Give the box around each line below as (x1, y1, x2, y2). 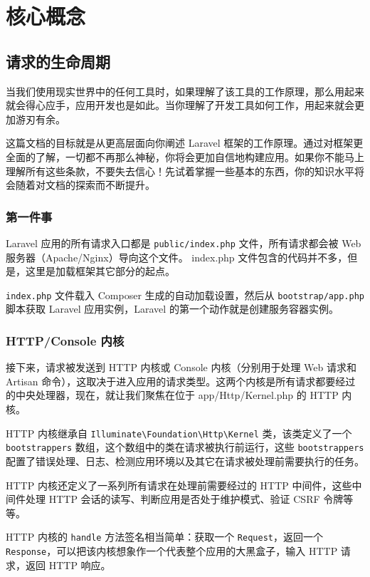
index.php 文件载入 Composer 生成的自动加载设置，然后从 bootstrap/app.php (6, 287, 364, 302)
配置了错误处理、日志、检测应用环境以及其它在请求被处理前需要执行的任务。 (6, 453, 364, 468)
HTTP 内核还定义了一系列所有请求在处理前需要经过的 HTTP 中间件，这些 (6, 477, 352, 492)
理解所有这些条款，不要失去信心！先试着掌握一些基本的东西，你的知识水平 (6, 163, 354, 178)
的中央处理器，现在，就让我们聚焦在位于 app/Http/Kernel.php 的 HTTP (6, 388, 339, 402)
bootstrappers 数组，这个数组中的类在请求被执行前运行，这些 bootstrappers (6, 440, 364, 454)
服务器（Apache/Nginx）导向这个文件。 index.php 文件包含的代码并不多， (6, 249, 348, 264)
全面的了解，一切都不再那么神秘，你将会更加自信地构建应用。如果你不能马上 (6, 149, 364, 164)
